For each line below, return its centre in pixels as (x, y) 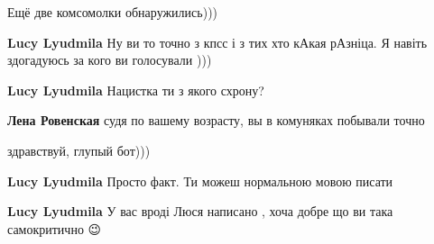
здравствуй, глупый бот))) (79, 150)
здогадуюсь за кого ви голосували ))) (110, 60)
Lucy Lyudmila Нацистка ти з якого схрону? (136, 90)
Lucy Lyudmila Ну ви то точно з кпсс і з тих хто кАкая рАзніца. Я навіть (217, 42)
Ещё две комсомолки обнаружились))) (113, 12)
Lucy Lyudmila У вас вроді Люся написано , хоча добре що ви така (200, 211)
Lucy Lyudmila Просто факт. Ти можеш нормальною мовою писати (200, 181)
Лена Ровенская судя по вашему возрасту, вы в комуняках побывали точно (216, 120)
